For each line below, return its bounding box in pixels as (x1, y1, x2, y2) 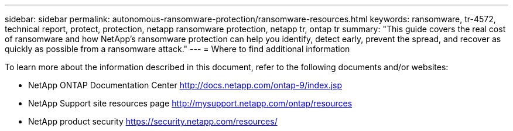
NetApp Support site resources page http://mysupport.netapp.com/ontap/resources (28, 98, 353, 108)
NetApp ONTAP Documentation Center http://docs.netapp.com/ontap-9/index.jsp (28, 80, 343, 90)
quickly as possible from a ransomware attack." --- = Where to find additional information (5, 44, 350, 54)
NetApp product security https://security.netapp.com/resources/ (28, 116, 278, 126)
